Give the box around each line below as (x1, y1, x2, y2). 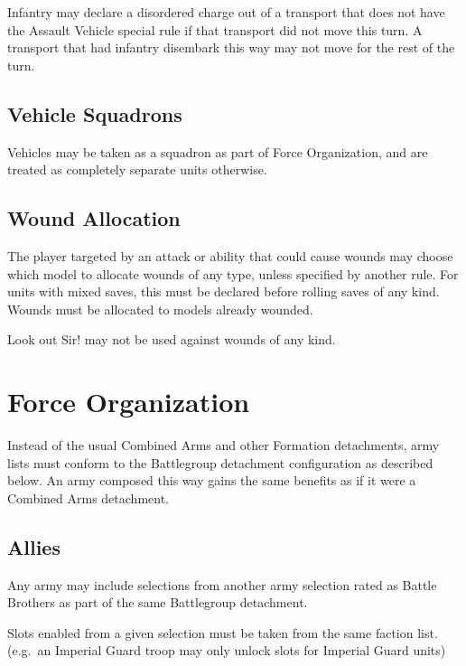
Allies (7, 532, 61, 560)
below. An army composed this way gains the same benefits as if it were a (7, 471, 416, 490)
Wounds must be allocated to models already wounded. (7, 299, 313, 318)
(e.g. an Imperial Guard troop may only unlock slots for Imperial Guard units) (7, 641, 446, 660)
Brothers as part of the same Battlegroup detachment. (7, 593, 308, 612)
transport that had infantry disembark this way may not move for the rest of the (7, 38, 455, 57)
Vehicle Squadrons (7, 99, 182, 127)
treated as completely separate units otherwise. (7, 160, 267, 179)
